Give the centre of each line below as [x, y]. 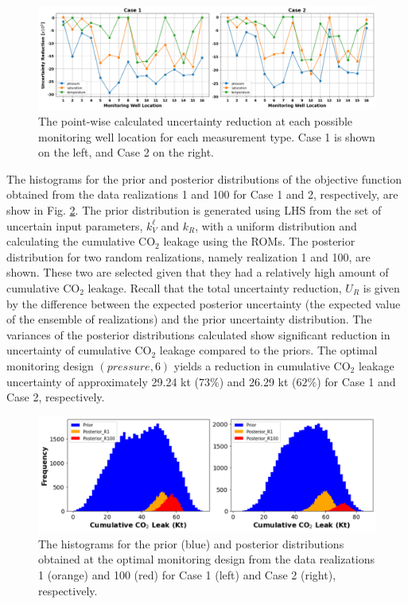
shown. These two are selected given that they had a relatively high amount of [198, 272]
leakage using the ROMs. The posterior [259, 241]
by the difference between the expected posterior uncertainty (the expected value [204, 303]
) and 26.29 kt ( [258, 381]
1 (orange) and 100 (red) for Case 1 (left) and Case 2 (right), [187, 575]
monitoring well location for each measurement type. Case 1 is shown [207, 136]
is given [381, 287]
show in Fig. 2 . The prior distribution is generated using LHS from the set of [194, 209]
